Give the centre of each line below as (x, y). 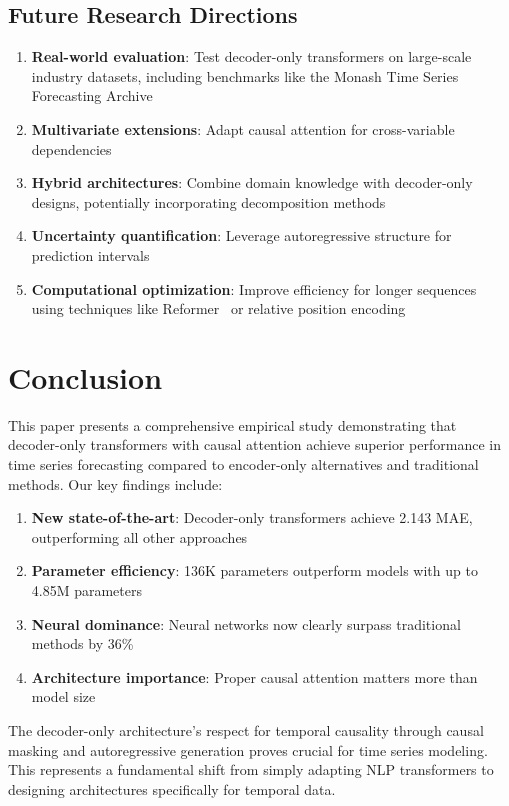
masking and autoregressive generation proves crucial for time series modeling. (248, 749)
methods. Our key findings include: (115, 483)
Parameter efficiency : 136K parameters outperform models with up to (254, 570)
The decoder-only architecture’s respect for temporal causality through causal (246, 729)
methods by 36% (82, 643)
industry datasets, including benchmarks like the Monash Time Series (245, 75)
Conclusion (85, 376)
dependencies (71, 148)
